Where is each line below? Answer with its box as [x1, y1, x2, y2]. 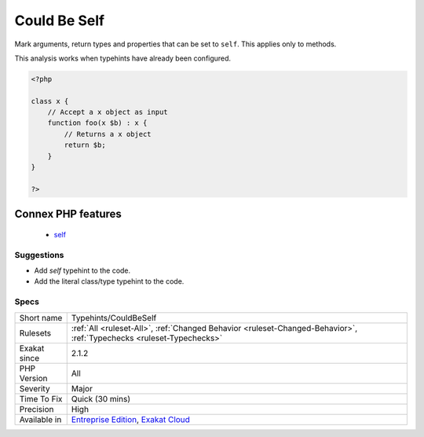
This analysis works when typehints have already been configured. [14, 53, 232, 63]
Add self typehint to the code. [34, 266, 131, 275]
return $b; [64, 141, 106, 149]
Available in [19, 413, 62, 424]
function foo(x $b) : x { [47, 119, 148, 127]
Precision [19, 403, 54, 414]
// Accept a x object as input [47, 108, 168, 117]
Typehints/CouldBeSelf [71, 312, 157, 323]
